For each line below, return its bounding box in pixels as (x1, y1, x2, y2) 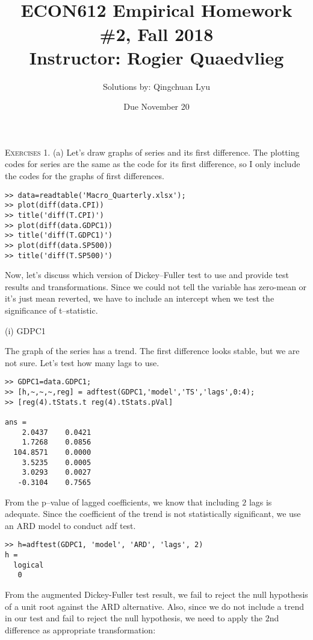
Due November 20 (123, 100, 190, 113)
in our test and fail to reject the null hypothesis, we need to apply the (5, 612, 263, 624)
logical (13, 560, 44, 569)
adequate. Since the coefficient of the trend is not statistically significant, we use (5, 507, 301, 520)
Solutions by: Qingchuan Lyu (102, 80, 211, 92)
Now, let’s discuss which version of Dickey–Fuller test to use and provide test (5, 268, 290, 281)
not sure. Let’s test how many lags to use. (5, 356, 160, 369)
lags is (249, 495, 272, 508)
